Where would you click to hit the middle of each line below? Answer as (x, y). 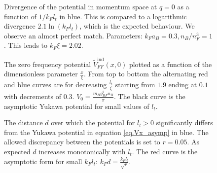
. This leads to (26, 45)
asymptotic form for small (43, 161)
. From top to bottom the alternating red (146, 74)
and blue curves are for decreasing (55, 85)
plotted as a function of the (170, 64)
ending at (183, 85)
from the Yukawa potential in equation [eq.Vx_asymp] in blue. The (106, 132)
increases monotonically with (82, 151)
